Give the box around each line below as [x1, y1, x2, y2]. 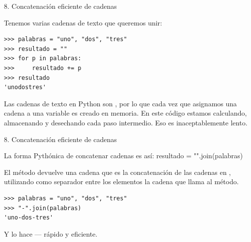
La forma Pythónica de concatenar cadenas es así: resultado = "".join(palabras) [4, 150, 243, 161]
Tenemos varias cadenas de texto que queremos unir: [4, 17, 162, 27]
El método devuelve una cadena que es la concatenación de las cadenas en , [4, 167, 231, 177]
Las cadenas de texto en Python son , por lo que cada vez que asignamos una [4, 98, 237, 108]
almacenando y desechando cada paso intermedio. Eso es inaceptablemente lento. [4, 117, 248, 127]
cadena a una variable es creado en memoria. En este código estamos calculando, [4, 108, 247, 118]
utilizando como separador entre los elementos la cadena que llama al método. [4, 176, 239, 187]
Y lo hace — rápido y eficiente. [4, 228, 98, 239]
